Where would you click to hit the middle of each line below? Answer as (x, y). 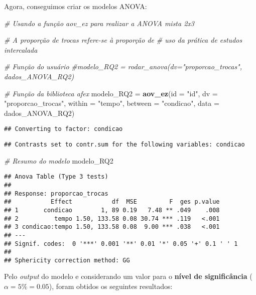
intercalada (21, 49)
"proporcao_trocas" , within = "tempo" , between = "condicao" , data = (112, 103)
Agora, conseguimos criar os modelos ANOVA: (76, 6)
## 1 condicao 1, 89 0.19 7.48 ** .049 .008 (112, 210)
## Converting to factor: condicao (63, 129)
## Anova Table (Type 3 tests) (56, 177)
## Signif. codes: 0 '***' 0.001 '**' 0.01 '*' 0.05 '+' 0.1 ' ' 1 (121, 244)
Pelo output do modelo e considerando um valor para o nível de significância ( (128, 276)
